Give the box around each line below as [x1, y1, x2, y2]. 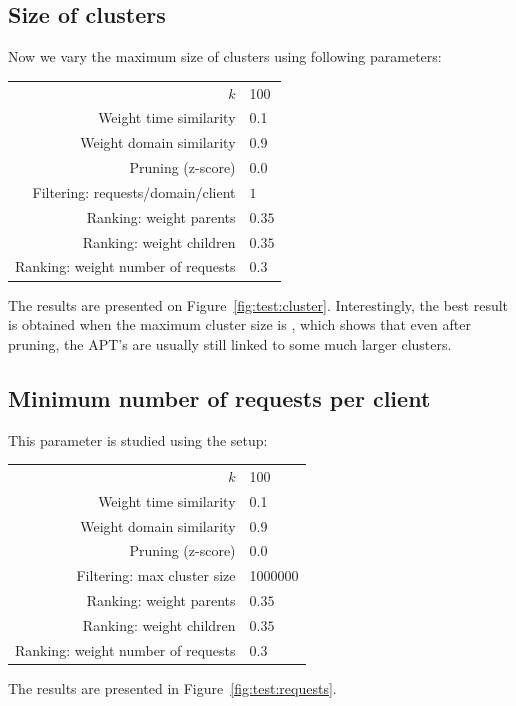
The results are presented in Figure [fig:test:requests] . [8, 677, 337, 698]
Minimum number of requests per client [8, 382, 431, 413]
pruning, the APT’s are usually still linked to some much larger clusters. [8, 333, 452, 354]
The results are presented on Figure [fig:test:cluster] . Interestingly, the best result [8, 294, 509, 315]
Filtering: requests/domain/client [32, 181, 236, 202]
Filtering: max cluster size [76, 565, 236, 586]
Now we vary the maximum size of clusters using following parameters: [8, 46, 442, 67]
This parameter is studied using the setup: [8, 429, 268, 450]
